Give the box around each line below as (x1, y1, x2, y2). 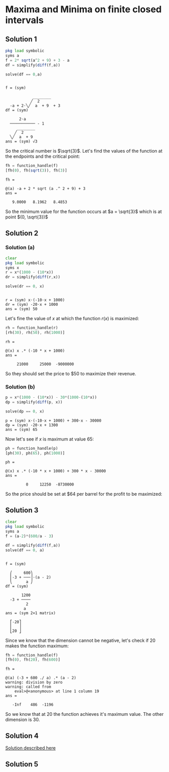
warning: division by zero (5, 680, 63, 685)
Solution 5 (5, 760, 38, 768)
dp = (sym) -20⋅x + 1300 (5, 422, 58, 427)
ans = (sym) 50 (5, 306, 38, 312)
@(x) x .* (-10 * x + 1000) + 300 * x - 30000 (5, 469, 106, 474)
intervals (5, 14, 44, 26)
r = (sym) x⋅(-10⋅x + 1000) (5, 298, 65, 303)
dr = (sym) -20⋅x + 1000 (5, 302, 58, 307)
